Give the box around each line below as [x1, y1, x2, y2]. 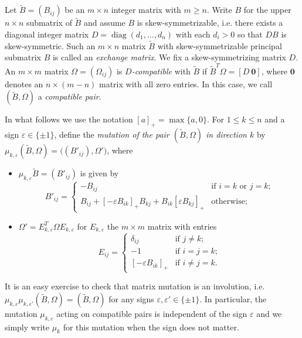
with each [175, 28, 211, 40]
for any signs [108, 292, 154, 305]
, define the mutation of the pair [54, 128, 169, 141]
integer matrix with [111, 4, 181, 16]
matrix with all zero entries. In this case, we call [99, 77, 273, 90]
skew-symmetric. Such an [5, 39, 96, 52]
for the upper [243, 4, 291, 16]
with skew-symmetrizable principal [157, 39, 282, 52]
